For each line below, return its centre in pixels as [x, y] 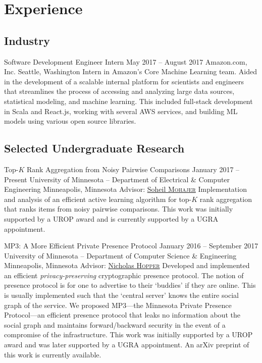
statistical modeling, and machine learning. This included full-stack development [128, 101]
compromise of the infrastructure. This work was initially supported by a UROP [128, 334]
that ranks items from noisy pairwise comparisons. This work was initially [119, 209]
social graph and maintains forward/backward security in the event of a [115, 324]
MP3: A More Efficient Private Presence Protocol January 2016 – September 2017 [131, 246]
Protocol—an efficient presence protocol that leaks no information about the [122, 315]
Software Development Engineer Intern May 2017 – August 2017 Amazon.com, [126, 61]
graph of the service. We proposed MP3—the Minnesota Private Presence [118, 305]
